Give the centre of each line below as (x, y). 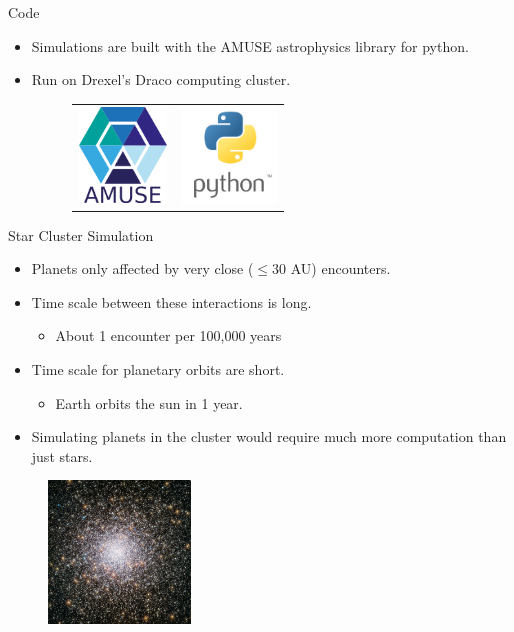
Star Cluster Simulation (81, 234)
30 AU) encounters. (331, 268)
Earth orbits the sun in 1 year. (149, 402)
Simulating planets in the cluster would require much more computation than (269, 436)
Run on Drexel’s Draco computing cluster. (161, 79)
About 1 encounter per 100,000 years (168, 335)
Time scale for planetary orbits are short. (158, 369)
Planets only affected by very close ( (142, 268)
